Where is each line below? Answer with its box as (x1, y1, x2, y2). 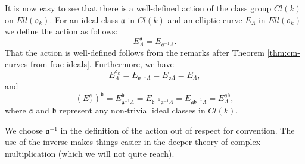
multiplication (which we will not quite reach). (5, 147, 175, 159)
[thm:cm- (267, 46, 300, 58)
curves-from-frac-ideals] (5, 58, 89, 70)
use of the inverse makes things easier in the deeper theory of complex (5, 135, 261, 148)
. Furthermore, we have (89, 58, 174, 70)
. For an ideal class (49, 13, 119, 26)
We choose (5, 124, 43, 136)
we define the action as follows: (5, 25, 118, 37)
